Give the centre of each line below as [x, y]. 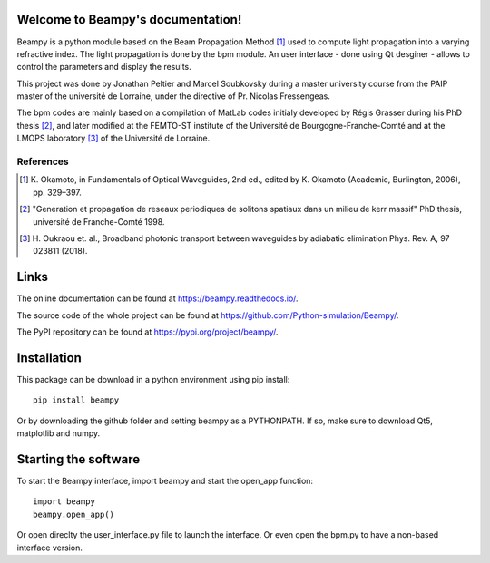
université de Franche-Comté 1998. [99, 221]
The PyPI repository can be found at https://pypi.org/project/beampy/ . [147, 332]
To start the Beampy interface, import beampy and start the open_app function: [165, 481]
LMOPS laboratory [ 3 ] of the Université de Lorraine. [113, 138]
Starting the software [78, 459]
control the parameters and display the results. [104, 67]
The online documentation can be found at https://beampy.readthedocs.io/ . [157, 298]
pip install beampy [76, 400]
